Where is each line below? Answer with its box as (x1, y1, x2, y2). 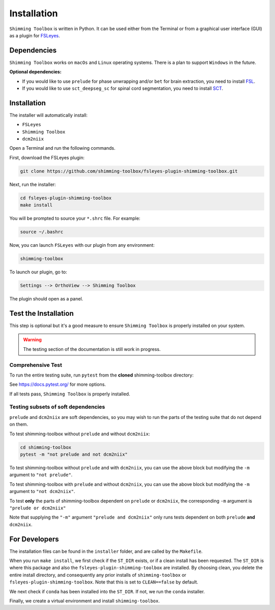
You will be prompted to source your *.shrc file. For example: (9, 215, 141, 222)
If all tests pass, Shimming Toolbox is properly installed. (9, 391, 130, 397)
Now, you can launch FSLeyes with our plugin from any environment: (9, 242, 155, 248)
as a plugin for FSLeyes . (9, 32, 61, 38)
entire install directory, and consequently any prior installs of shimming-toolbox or (9, 572, 186, 578)
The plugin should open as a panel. (9, 296, 84, 302)
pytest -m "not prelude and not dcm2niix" (20, 452, 128, 457)
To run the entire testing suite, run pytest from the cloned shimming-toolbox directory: (9, 372, 194, 378)
